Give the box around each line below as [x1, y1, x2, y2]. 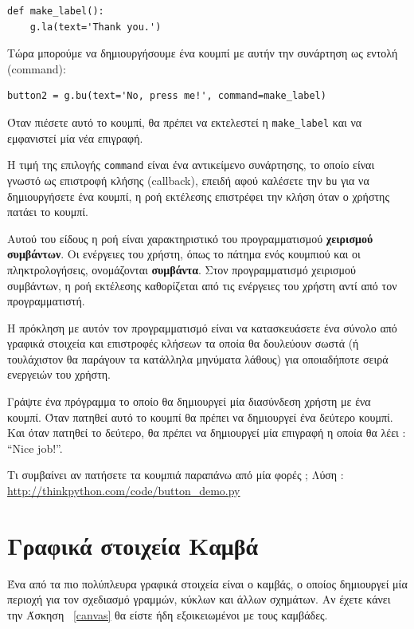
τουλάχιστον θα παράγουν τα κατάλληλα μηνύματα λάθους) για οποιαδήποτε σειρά [7, 350, 389, 367]
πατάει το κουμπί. [7, 203, 88, 220]
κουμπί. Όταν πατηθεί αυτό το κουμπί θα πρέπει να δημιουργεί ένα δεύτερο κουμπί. [7, 408, 393, 425]
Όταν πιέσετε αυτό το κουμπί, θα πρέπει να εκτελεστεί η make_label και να [7, 113, 362, 130]
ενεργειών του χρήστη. [7, 366, 111, 383]
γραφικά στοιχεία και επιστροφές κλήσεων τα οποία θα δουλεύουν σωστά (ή [7, 335, 359, 352]
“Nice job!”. [7, 439, 63, 456]
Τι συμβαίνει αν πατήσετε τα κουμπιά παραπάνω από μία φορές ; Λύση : [7, 466, 344, 483]
